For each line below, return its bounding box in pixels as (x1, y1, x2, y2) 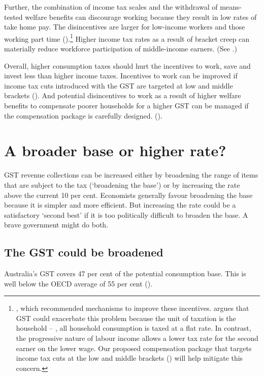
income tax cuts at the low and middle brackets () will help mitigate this (16, 353, 243, 363)
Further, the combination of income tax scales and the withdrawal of (4, 2, 218, 12)
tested (4, 11, 23, 22)
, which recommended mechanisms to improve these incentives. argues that (16, 303, 249, 313)
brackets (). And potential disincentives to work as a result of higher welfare (4, 90, 241, 101)
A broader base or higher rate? (4, 140, 226, 161)
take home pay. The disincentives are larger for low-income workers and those (4, 21, 245, 32)
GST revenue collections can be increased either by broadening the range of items (4, 169, 258, 180)
